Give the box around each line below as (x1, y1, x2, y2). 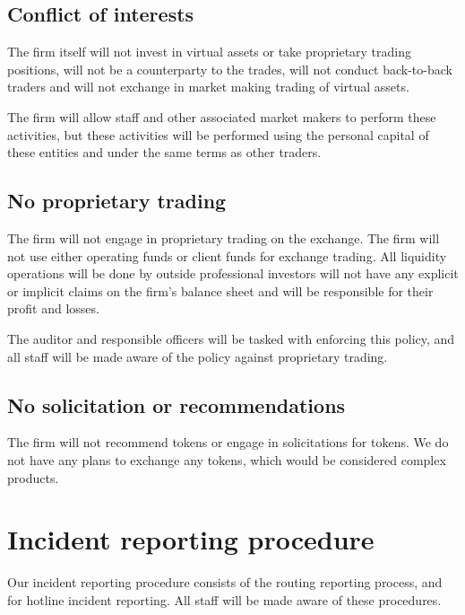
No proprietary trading (7, 187, 227, 215)
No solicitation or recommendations (7, 391, 346, 418)
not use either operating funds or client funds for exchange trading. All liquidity (7, 246, 447, 265)
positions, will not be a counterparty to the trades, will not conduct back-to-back (7, 59, 452, 78)
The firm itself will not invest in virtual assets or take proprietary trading (7, 42, 412, 61)
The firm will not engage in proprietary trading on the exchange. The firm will (7, 228, 440, 247)
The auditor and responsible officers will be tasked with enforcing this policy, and (7, 329, 455, 347)
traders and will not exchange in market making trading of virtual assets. (7, 77, 409, 96)
